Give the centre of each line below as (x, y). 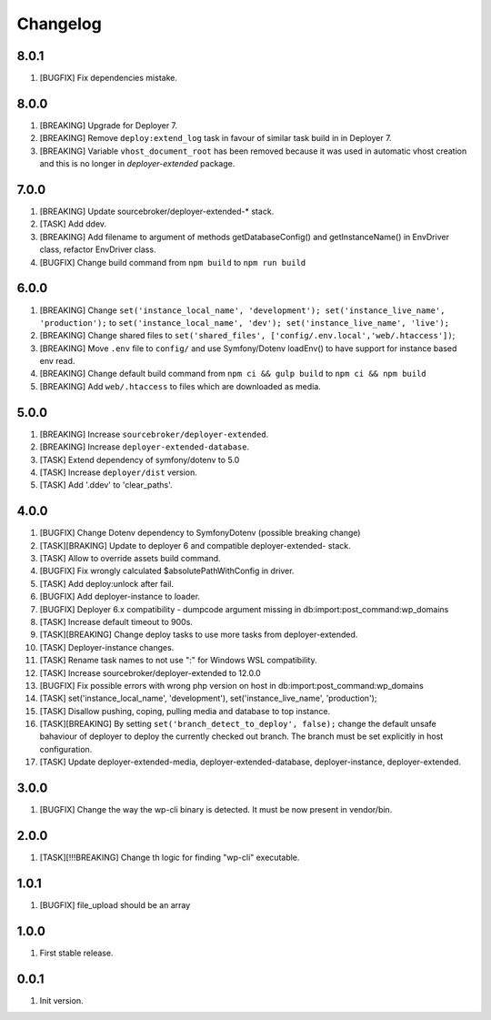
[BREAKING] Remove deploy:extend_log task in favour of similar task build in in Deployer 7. (215, 138)
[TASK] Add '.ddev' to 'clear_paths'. (106, 485)
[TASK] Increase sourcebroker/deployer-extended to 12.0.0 (150, 672)
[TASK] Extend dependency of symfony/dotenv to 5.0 (140, 460)
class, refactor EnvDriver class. (98, 249)
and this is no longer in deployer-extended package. (137, 164)
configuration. (66, 749)
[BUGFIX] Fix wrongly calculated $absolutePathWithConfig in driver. (167, 571)
